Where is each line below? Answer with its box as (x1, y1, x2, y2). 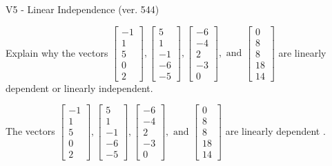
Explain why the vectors (6, 45, 108, 59)
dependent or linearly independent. (6, 80, 153, 95)
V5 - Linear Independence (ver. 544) (6, 2, 159, 16)
